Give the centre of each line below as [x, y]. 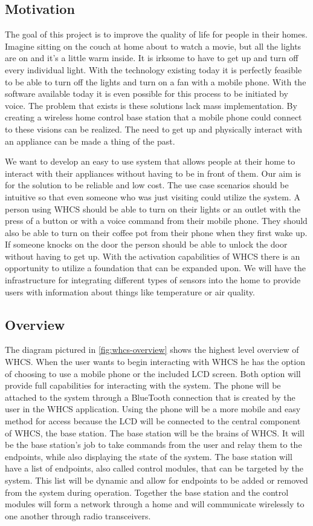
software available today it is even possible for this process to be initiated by [147, 94]
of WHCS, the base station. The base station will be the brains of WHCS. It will [155, 432]
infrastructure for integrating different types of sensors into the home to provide [153, 280]
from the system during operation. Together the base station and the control [147, 492]
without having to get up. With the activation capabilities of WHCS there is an [153, 256]
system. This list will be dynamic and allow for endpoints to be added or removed [156, 480]
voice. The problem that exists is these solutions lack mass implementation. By [151, 105]
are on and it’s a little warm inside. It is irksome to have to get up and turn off [152, 58]
